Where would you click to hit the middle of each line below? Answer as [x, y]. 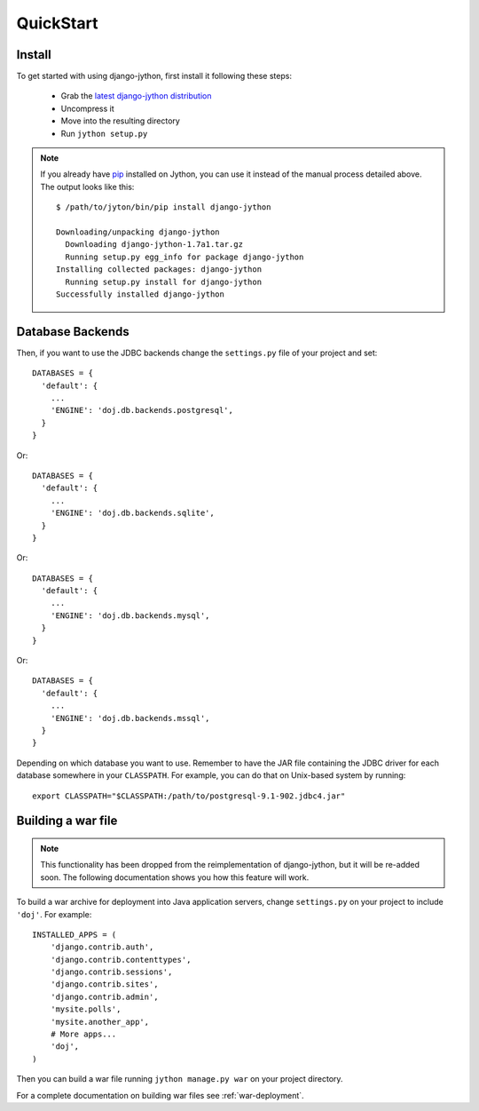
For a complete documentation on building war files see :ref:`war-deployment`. [161, 1095]
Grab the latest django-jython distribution [136, 96]
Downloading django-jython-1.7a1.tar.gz [154, 245]
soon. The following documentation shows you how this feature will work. [175, 877]
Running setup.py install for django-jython [163, 282]
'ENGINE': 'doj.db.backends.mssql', [130, 718]
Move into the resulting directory [121, 121]
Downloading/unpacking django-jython [138, 232]
